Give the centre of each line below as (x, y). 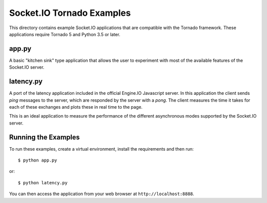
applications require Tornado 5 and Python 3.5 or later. (65, 34)
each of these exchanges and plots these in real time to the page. (76, 107)
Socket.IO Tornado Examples (70, 13)
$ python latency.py (43, 183)
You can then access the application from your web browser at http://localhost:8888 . (102, 194)
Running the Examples (44, 137)
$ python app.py (38, 160)
